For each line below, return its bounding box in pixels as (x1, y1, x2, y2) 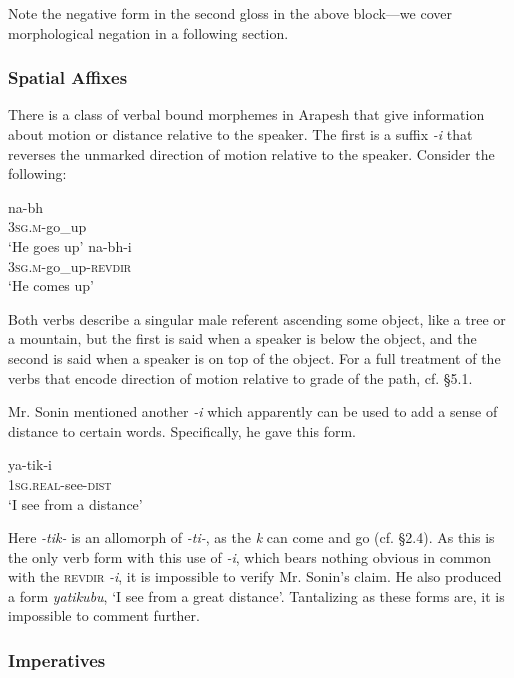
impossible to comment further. (8, 605, 200, 626)
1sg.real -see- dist (8, 473, 112, 494)
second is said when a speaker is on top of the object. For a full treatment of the (8, 347, 501, 368)
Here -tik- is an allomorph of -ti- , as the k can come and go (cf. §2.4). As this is (8, 527, 495, 548)
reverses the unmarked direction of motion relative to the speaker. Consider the (8, 143, 495, 164)
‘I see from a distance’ (8, 493, 143, 514)
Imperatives (8, 647, 106, 672)
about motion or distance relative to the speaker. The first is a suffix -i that (8, 124, 473, 144)
